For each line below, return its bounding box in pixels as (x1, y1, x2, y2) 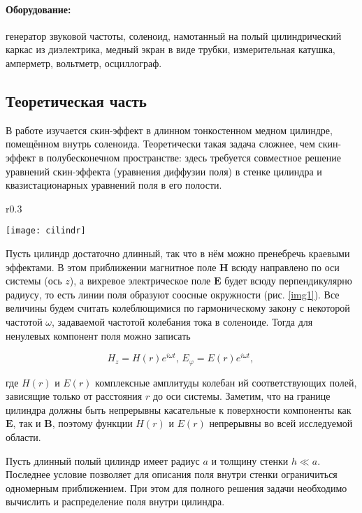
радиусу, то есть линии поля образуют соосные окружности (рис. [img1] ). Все (6, 287, 340, 301)
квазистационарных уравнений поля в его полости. (6, 178, 222, 192)
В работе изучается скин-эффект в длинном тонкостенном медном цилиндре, (6, 122, 333, 137)
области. (6, 430, 41, 445)
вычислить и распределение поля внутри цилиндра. (6, 494, 225, 509)
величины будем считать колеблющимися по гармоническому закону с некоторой (6, 301, 350, 315)
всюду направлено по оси (231, 259, 340, 274)
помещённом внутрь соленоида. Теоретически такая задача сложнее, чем (6, 136, 315, 151)
